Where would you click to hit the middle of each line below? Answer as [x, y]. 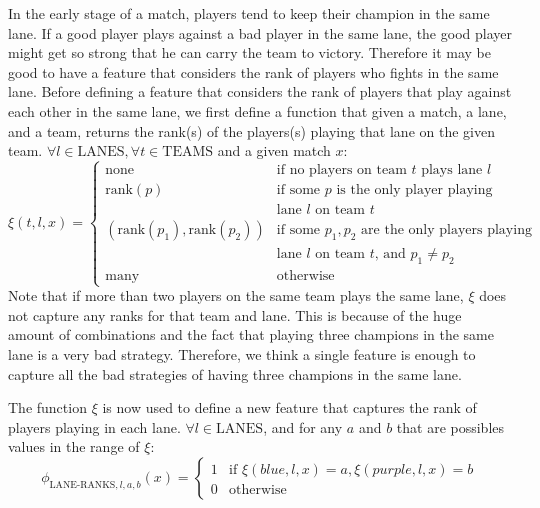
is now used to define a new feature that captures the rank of [289, 407]
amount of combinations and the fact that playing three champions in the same [251, 334]
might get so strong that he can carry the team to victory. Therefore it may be [249, 52]
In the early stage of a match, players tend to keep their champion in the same [249, 13]
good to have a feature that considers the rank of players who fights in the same [253, 71]
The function [47, 407]
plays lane [452, 170]
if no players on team [341, 170]
